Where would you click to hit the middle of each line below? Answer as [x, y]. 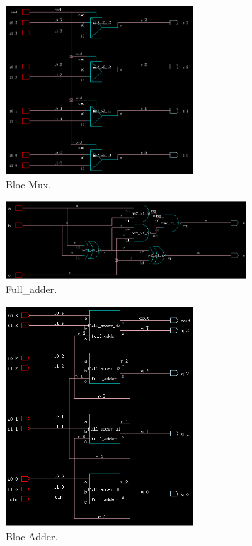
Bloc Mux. [28, 184]
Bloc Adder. [32, 536]
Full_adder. [31, 289]
